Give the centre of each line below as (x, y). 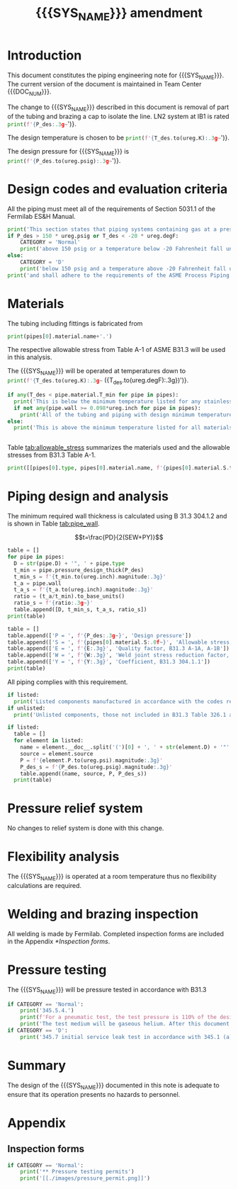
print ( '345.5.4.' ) (47, 1011)
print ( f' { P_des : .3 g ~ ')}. (42, 124)
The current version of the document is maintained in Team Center (104, 84)
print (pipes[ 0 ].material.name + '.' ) (60, 336)
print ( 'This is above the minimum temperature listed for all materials (123, 428)
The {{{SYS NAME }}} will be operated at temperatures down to (97, 372)
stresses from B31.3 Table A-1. (52, 455)
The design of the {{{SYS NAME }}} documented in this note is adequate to (113, 1086)
